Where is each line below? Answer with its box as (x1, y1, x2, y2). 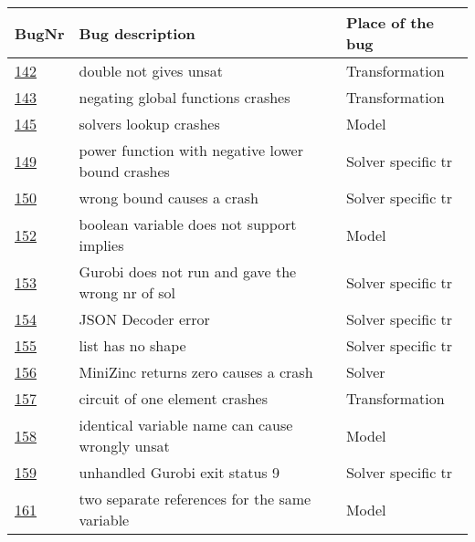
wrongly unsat (79, 435, 170, 456)
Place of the (345, 12, 435, 33)
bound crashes (79, 161, 170, 182)
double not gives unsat (79, 60, 224, 81)
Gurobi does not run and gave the (79, 261, 297, 282)
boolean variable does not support (79, 214, 297, 235)
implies (79, 235, 124, 255)
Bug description (79, 22, 195, 44)
